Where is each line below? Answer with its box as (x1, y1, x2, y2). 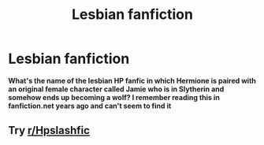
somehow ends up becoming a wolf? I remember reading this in (8, 92, 221, 102)
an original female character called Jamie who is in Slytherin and (8, 84, 225, 94)
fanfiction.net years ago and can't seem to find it (8, 101, 172, 110)
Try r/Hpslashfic (8, 124, 91, 137)
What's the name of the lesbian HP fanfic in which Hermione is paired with (8, 76, 256, 85)
